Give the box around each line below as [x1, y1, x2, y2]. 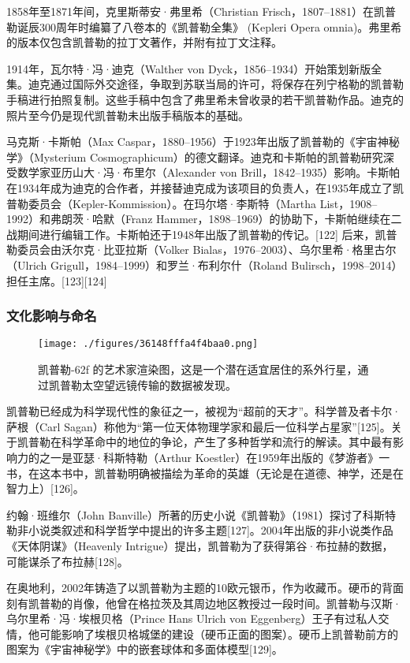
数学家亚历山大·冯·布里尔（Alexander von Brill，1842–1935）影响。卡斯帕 [17, 164, 401, 181]
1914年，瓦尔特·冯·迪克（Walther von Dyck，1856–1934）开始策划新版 [6, 60, 371, 76]
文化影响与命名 [6, 306, 97, 326]
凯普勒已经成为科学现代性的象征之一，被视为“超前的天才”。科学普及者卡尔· [6, 403, 401, 419]
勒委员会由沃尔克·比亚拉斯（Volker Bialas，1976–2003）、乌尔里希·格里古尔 [6, 241, 397, 258]
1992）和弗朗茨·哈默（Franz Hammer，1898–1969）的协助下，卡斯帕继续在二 [6, 210, 402, 227]
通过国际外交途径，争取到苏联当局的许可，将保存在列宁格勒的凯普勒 [50, 76, 404, 92]
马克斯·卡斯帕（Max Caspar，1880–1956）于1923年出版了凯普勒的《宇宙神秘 [6, 133, 400, 150]
